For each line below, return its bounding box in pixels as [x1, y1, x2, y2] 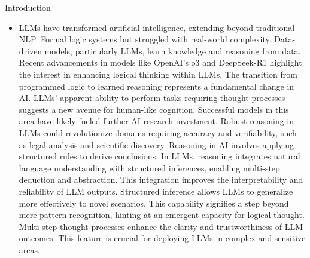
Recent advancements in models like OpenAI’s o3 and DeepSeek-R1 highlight [19, 56, 302, 69]
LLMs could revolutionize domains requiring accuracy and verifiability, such [19, 126, 297, 139]
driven [19, 44, 42, 57]
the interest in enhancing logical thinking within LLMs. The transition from [19, 67, 297, 80]
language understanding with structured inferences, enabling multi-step [19, 161, 280, 174]
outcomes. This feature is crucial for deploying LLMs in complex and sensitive [19, 232, 306, 244]
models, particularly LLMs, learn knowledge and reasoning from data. [44, 44, 301, 57]
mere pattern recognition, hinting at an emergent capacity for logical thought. [19, 208, 305, 221]
